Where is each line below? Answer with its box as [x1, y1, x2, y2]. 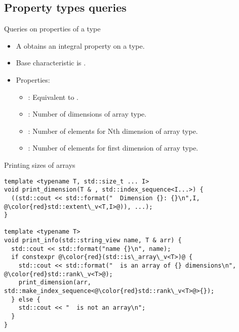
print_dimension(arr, [18, 279, 91, 286]
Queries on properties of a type [4, 23, 101, 34]
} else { [11, 296, 41, 303]
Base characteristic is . [16, 57, 86, 68]
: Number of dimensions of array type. [28, 108, 147, 119]
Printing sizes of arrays [4, 159, 75, 170]
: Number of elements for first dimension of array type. [28, 142, 198, 153]
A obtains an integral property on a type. [16, 40, 145, 51]
